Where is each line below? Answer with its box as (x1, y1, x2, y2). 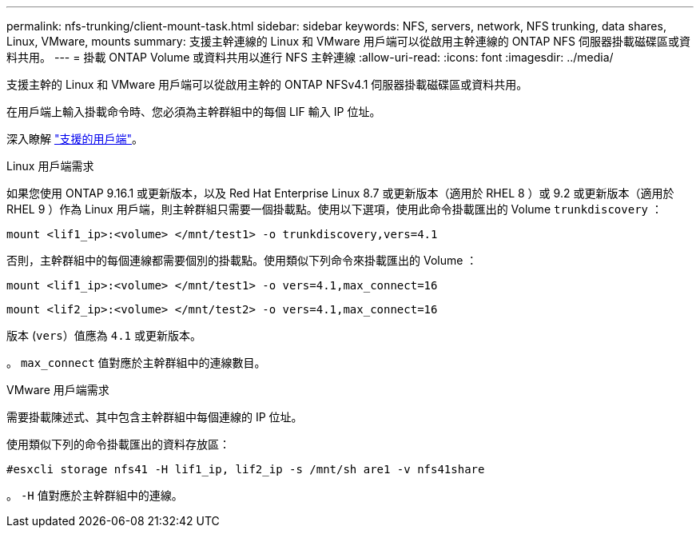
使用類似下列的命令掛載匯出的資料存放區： (6, 437, 230, 451)
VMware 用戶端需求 (6, 383, 109, 397)
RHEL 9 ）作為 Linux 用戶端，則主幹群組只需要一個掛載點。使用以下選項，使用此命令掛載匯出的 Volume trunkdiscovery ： (6, 202, 662, 216)
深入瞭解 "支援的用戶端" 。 (6, 132, 143, 145)
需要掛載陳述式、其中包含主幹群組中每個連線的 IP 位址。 (6, 410, 303, 424)
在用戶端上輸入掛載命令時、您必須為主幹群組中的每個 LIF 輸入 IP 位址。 (6, 105, 381, 118)
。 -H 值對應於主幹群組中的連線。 (6, 488, 183, 502)
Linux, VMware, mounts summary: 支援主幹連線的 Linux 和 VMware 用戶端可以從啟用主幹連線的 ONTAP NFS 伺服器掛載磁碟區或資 (6, 34, 691, 48)
